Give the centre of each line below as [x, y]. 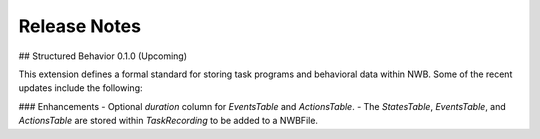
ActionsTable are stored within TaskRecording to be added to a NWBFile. [168, 121]
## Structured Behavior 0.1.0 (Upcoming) [103, 56]
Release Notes [80, 26]
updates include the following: [81, 88]
